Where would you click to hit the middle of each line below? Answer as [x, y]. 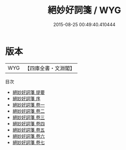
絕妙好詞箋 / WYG [84, 10]
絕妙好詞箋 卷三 [29, 117]
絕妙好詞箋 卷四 [29, 123]
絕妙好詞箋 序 [26, 98]
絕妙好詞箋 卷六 [29, 136]
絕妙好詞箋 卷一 [29, 105]
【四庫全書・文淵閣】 [50, 68]
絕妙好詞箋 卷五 [29, 130]
